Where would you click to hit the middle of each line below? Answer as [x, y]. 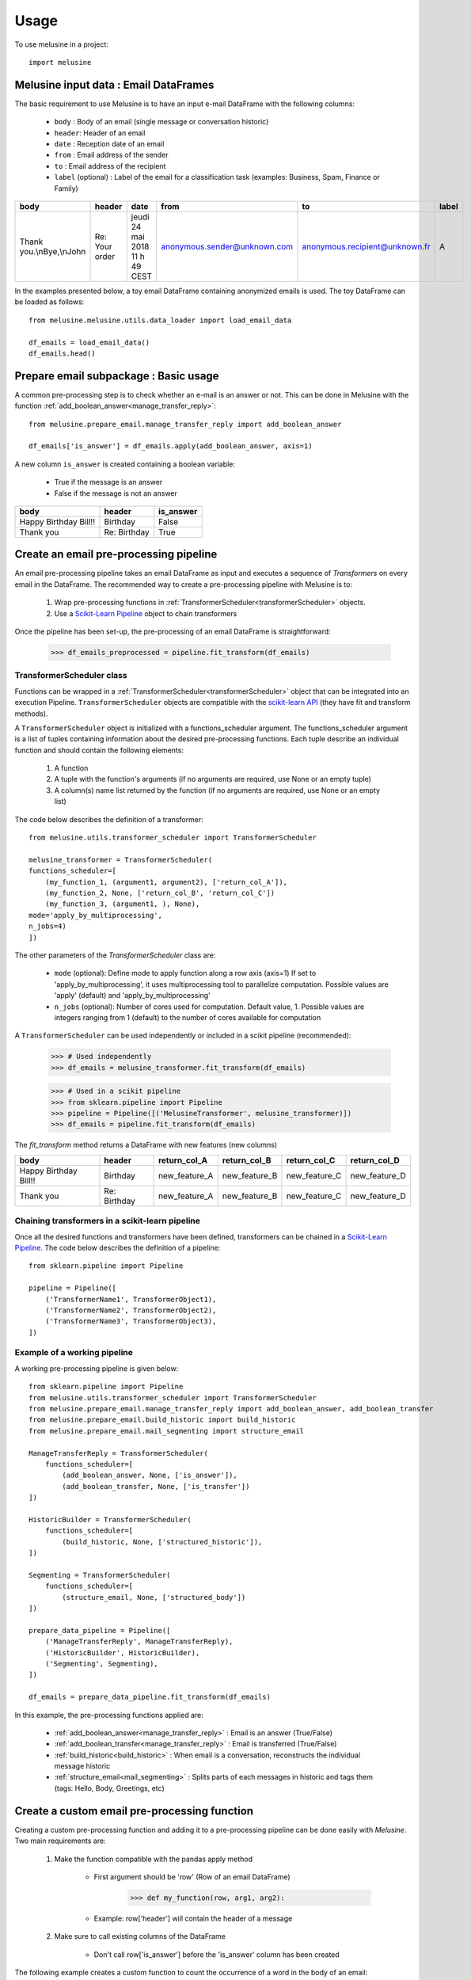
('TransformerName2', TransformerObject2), [131, 1310]
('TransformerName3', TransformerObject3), [131, 1321]
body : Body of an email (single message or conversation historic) [161, 122]
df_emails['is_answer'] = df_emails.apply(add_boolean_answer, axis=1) [171, 446]
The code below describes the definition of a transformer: [109, 819]
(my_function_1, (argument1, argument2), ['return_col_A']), [166, 882]
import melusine [60, 62]
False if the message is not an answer [116, 493]
